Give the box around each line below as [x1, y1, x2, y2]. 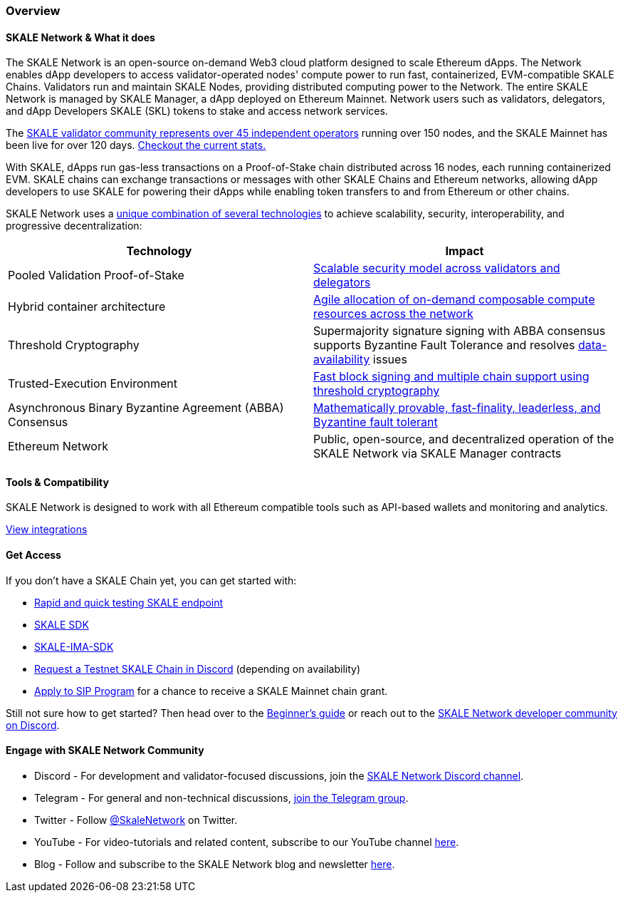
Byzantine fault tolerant [313, 415, 438, 430]
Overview [6, 4, 61, 18]
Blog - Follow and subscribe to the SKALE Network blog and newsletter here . [34, 857, 395, 870]
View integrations [6, 523, 88, 536]
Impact [445, 244, 484, 259]
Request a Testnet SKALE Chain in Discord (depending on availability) [34, 662, 361, 675]
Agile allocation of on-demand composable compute [313, 292, 595, 307]
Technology [126, 244, 192, 259]
